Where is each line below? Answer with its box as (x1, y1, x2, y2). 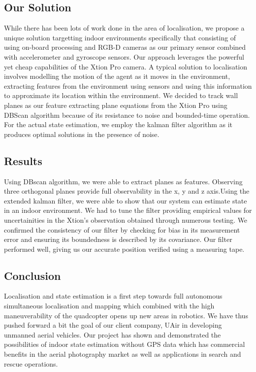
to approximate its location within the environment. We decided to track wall (4, 90, 238, 101)
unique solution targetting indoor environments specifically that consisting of (4, 32, 236, 42)
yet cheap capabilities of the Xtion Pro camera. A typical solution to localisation (4, 61, 248, 71)
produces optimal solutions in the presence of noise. (4, 129, 160, 139)
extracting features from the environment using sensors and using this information (4, 80, 252, 91)
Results (4, 153, 42, 168)
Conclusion (4, 268, 61, 283)
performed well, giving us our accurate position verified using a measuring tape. (4, 243, 245, 254)
